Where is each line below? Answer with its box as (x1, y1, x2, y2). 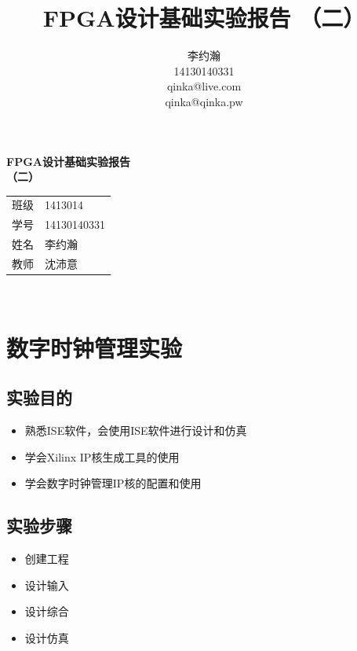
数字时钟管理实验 (6, 331, 183, 363)
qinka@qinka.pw (165, 93, 243, 109)
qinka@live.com (166, 78, 242, 94)
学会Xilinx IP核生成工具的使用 (24, 448, 180, 465)
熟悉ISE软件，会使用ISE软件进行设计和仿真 (24, 422, 247, 439)
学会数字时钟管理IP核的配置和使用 (24, 475, 202, 491)
